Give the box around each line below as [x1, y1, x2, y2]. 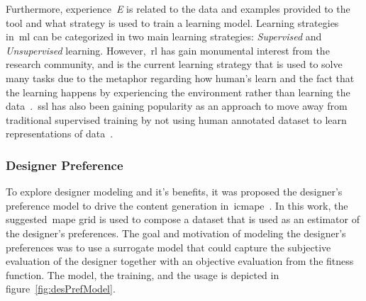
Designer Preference [6, 156, 123, 174]
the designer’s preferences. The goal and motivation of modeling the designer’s [6, 225, 346, 240]
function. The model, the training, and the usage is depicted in [6, 267, 279, 282]
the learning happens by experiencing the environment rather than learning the [6, 84, 350, 99]
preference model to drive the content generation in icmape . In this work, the [6, 198, 348, 212]
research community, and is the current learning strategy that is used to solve [6, 57, 343, 72]
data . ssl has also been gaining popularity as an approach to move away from [6, 98, 348, 113]
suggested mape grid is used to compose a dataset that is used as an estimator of [6, 212, 360, 227]
